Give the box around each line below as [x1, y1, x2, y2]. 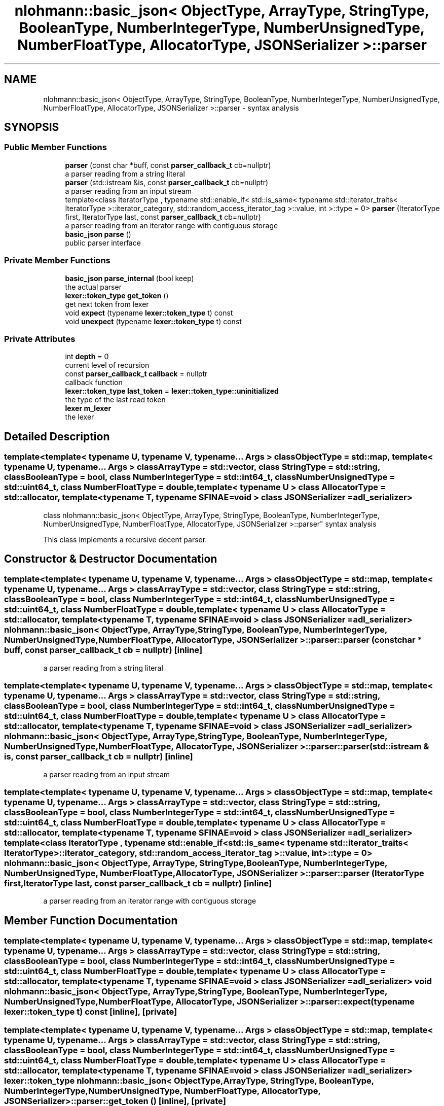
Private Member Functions [4, 255, 110, 266]
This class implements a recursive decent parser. [43, 535, 207, 544]
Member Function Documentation [4, 914, 178, 927]
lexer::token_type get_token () [65, 291, 169, 300]
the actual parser [65, 282, 122, 291]
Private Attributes [4, 333, 76, 344]
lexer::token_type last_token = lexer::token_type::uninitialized [65, 387, 279, 396]
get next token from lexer [65, 299, 149, 308]
